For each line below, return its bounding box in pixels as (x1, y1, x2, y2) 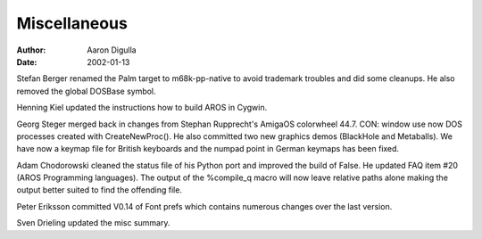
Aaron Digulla (87, 45, 137, 55)
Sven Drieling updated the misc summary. (16, 218, 170, 228)
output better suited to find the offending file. (16, 185, 183, 195)
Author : (16, 45, 46, 55)
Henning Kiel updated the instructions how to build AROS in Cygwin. (16, 103, 268, 113)
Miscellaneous (16, 13, 129, 33)
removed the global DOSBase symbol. (16, 86, 156, 96)
